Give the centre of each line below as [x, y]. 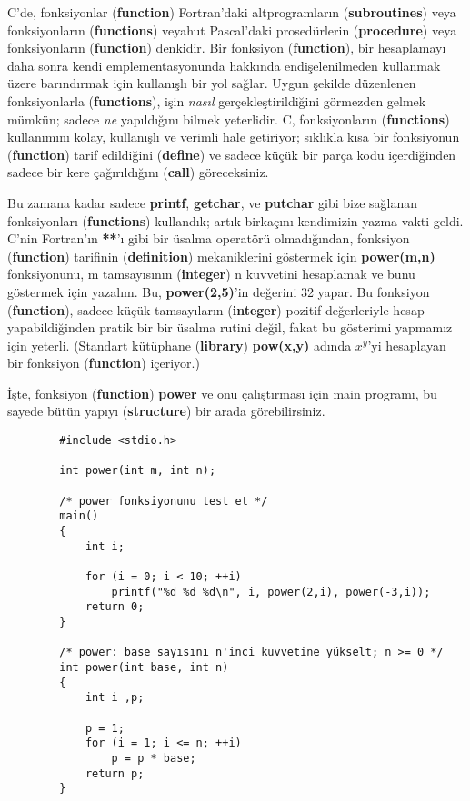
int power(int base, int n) [144, 667]
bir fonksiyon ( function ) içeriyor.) [104, 363]
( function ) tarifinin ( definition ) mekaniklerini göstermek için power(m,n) [221, 256]
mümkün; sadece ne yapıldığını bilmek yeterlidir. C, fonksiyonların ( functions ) [229, 119]
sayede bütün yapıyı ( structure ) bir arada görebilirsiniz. [166, 411]
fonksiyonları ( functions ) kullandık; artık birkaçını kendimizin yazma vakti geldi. [235, 220]
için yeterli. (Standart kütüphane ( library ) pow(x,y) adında [180, 345]
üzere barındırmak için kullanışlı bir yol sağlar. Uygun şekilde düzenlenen [212, 83]
